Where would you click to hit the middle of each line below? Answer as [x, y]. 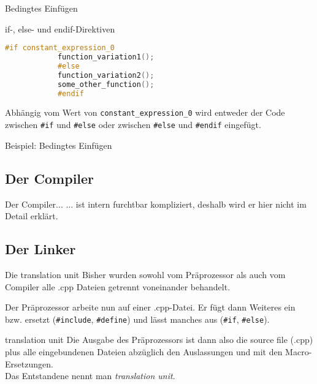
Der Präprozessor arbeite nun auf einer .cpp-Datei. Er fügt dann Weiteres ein [150, 307]
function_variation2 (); [106, 75]
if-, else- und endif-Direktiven [60, 28]
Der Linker [40, 249]
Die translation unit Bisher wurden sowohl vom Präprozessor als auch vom [145, 274]
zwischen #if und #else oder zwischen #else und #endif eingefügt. [133, 125]
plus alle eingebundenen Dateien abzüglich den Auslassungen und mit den [144, 351]
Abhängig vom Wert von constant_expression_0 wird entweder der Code [145, 112]
